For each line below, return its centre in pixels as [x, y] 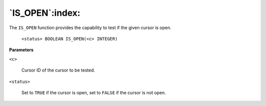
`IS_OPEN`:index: [45, 13]
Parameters [21, 50]
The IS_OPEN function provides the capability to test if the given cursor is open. [90, 28]
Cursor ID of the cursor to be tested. [58, 70]
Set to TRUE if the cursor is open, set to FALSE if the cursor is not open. [94, 92]
